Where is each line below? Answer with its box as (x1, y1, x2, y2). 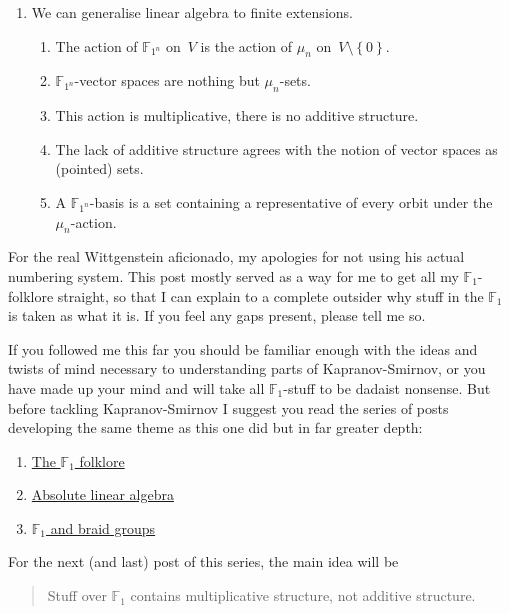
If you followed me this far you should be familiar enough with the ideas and (8, 338, 478, 359)
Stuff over (47, 585, 107, 606)
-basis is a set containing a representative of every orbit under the (89, 191, 493, 212)
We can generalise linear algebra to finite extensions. (31, 2, 353, 22)
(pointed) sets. (55, 158, 144, 179)
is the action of (200, 35, 293, 56)
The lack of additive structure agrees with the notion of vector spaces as (55, 138, 498, 159)
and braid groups (50, 517, 156, 538)
